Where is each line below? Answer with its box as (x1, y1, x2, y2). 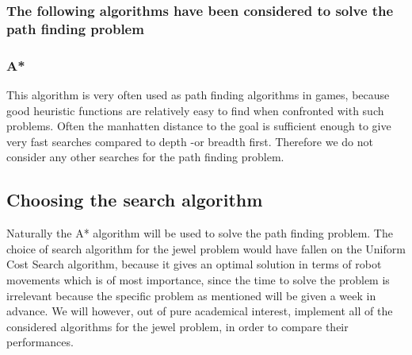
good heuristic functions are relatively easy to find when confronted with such (6, 102, 384, 118)
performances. (6, 334, 74, 350)
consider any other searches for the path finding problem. (6, 149, 284, 165)
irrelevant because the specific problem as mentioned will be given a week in (6, 287, 376, 303)
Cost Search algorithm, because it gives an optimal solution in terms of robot (6, 256, 382, 272)
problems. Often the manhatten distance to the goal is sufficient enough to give (6, 118, 391, 134)
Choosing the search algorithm (6, 187, 263, 212)
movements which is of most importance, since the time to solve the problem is (6, 271, 390, 287)
